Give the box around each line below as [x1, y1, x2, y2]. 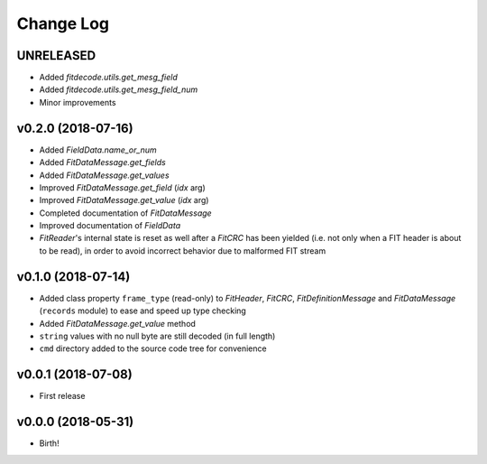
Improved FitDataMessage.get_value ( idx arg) [39, 195, 209, 206]
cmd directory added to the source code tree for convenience [39, 343, 267, 354]
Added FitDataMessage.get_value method [39, 318, 196, 329]
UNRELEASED [16, 48, 96, 63]
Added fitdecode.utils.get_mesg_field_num [39, 84, 198, 95]
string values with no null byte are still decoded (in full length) [39, 330, 276, 341]
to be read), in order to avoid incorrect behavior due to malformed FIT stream [39, 245, 326, 256]
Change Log [16, 14, 110, 33]
